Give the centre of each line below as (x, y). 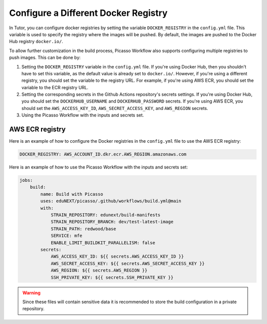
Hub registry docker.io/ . (36, 42)
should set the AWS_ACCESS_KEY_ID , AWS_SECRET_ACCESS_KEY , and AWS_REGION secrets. (115, 108)
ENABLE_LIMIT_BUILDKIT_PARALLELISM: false (103, 243)
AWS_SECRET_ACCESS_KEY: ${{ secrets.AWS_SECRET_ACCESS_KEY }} (128, 263)
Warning (31, 293)
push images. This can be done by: (45, 57)
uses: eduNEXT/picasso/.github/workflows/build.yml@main (111, 201)
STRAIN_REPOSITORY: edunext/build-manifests (106, 215)
